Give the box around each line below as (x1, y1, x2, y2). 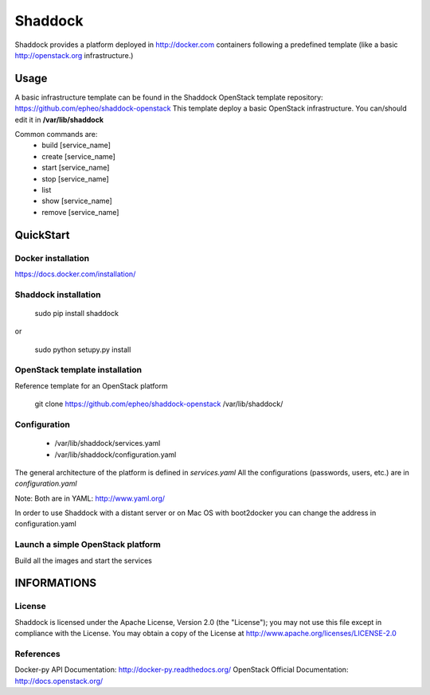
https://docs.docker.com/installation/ (14, 269, 136, 279)
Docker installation (14, 252, 90, 264)
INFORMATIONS (14, 576, 97, 590)
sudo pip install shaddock (34, 308, 119, 318)
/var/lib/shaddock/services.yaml (54, 439, 161, 448)
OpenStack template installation (14, 365, 143, 376)
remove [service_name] (41, 207, 119, 217)
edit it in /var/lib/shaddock (14, 115, 104, 124)
